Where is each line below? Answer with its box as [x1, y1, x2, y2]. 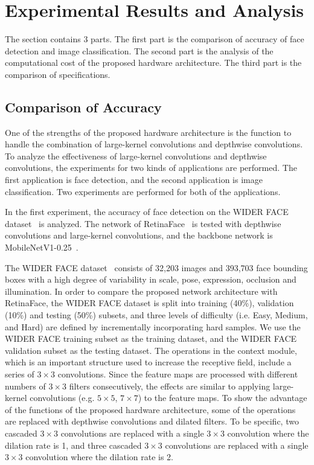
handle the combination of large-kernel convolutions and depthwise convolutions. [5, 138, 303, 150]
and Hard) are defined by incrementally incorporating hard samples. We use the [5, 320, 301, 333]
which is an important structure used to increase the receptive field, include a [5, 356, 292, 368]
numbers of [5, 379, 46, 392]
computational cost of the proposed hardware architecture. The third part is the [5, 56, 302, 69]
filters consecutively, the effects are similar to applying [69, 379, 271, 392]
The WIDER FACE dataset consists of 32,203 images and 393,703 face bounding [5, 261, 308, 274]
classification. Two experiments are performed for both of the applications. [5, 185, 281, 197]
